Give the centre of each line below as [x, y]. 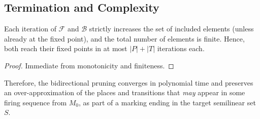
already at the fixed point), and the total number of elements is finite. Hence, [124, 38]
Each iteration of [30, 29]
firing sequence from [36, 102]
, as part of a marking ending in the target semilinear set [167, 102]
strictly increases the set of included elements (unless [171, 29]
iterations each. [181, 48]
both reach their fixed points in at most [66, 48]
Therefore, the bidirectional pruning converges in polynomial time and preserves [129, 82]
